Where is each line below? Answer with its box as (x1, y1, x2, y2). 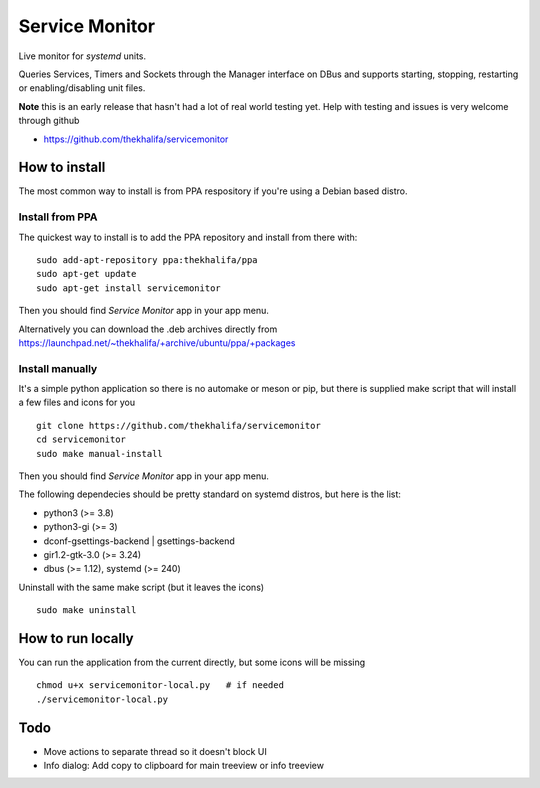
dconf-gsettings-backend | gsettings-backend (43, 535, 235, 547)
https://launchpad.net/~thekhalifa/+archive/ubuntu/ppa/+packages (18, 336, 296, 349)
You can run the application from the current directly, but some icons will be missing (18, 656, 366, 669)
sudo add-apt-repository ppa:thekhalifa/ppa (36, 254, 259, 265)
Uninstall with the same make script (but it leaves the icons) (18, 581, 265, 593)
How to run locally (18, 630, 134, 647)
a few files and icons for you (18, 396, 135, 409)
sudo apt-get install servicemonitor (36, 282, 222, 294)
